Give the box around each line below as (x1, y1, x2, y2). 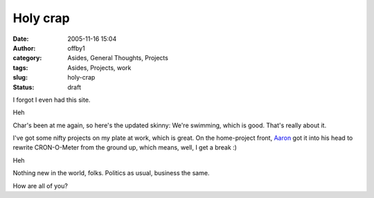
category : (12, 54, 42, 62)
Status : (12, 83, 35, 91)
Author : (12, 44, 36, 52)
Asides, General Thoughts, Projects (67, 54, 169, 62)
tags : (12, 63, 28, 72)
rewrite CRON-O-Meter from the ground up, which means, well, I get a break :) (12, 143, 237, 152)
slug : (12, 73, 28, 82)
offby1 (67, 44, 86, 52)
